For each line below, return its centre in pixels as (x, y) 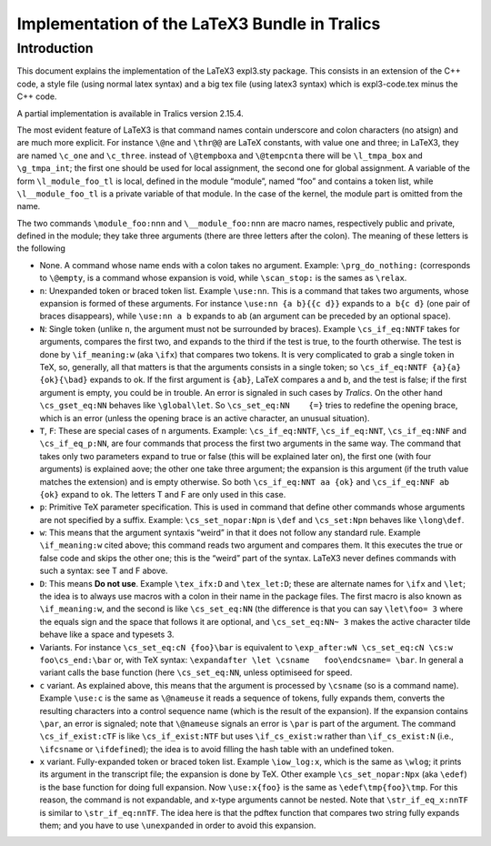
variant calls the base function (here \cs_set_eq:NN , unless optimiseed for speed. (196, 672)
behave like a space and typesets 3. (107, 634)
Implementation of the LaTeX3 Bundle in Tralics (199, 24)
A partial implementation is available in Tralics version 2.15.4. (130, 113)
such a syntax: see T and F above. (104, 571)
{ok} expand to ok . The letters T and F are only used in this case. (163, 494)
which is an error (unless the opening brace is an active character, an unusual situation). (205, 418)
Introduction (55, 48)
